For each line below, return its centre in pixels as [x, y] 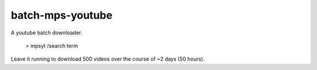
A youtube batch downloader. [47, 33]
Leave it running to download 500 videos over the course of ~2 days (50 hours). [108, 59]
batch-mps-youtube [62, 15]
